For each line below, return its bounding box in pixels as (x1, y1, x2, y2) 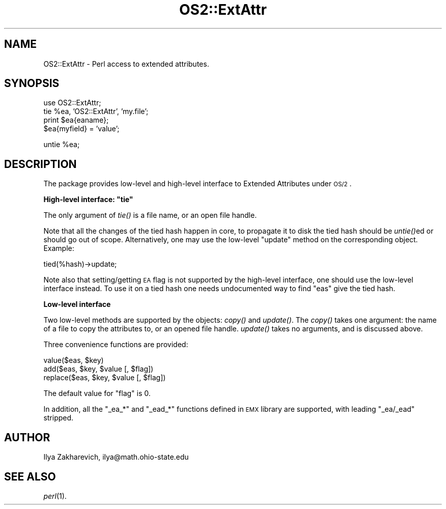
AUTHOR (4, 431, 50, 444)
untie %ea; (43, 140, 80, 149)
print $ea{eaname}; (43, 116, 109, 125)
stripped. (43, 413, 74, 422)
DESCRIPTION (4, 157, 77, 171)
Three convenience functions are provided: (43, 340, 188, 349)
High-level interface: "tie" (43, 195, 133, 204)
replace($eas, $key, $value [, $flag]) (43, 373, 166, 382)
